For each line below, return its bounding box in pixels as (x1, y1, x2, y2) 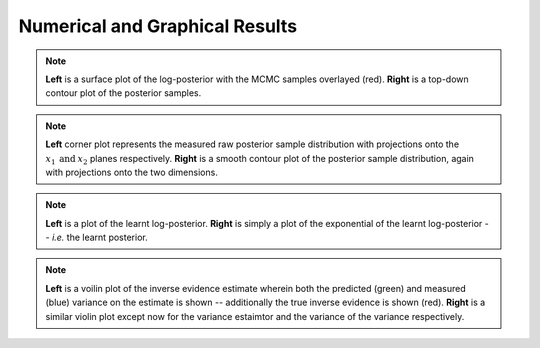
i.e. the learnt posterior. (51, 231, 149, 244)
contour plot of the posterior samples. (45, 87, 202, 99)
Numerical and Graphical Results (18, 15, 298, 37)
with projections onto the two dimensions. (45, 166, 219, 178)
